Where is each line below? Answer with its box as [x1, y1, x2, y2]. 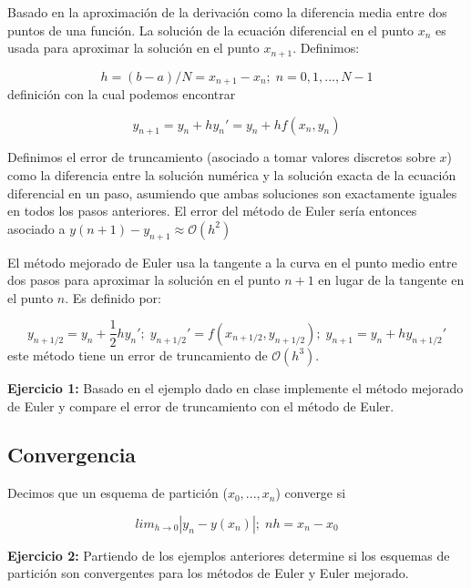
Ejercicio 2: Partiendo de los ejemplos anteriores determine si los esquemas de [7, 545, 450, 564]
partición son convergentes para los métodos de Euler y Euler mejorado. [7, 563, 409, 583]
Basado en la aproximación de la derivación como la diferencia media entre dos [7, 3, 447, 21]
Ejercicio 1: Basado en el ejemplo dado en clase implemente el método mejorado [7, 378, 464, 397]
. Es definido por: [65, 288, 161, 307]
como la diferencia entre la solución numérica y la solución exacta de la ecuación [7, 166, 456, 185]
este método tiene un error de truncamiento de [7, 345, 268, 364]
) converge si [275, 483, 346, 502]
